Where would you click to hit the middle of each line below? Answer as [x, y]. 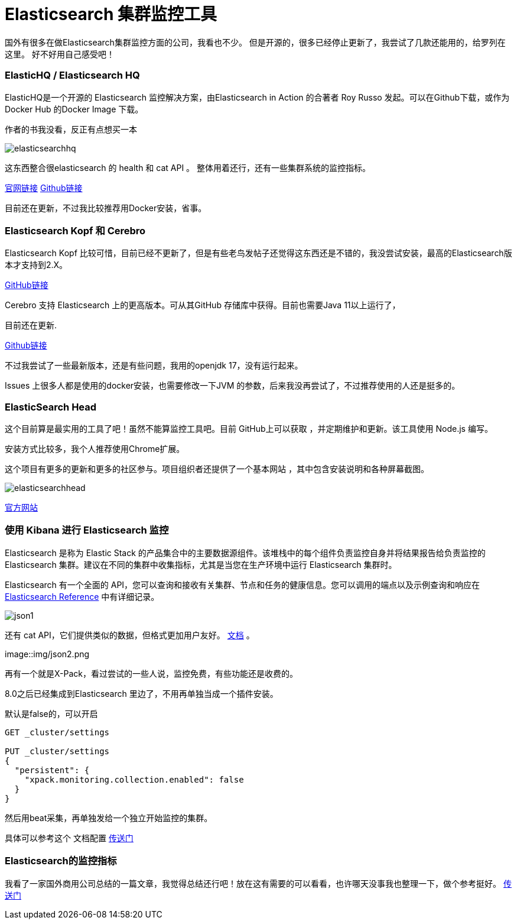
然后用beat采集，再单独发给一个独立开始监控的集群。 [109, 818]
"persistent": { [52, 770]
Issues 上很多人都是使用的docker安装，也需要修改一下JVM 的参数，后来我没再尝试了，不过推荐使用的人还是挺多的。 [233, 386]
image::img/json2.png [47, 654]
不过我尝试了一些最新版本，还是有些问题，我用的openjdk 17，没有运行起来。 [154, 366]
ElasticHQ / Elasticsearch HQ [72, 75]
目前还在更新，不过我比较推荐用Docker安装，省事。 [106, 208]
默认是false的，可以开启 [51, 713]
